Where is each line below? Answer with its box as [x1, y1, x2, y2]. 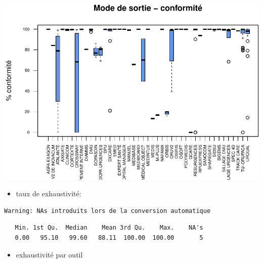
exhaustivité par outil [16, 249, 83, 259]
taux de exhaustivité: [16, 188, 81, 199]
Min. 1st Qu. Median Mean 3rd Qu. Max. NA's [15, 224, 203, 232]
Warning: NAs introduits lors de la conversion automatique [4, 207, 211, 214]
